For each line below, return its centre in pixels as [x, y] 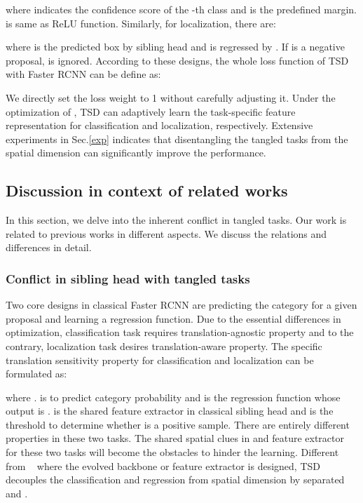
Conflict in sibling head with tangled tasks [128, 278]
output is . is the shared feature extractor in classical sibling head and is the [170, 411]
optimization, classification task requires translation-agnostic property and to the [180, 332]
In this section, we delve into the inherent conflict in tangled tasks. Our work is [176, 220]
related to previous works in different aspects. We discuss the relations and [166, 233]
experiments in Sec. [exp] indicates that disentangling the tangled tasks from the [177, 139]
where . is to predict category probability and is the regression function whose [173, 397]
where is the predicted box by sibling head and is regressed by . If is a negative [175, 47]
